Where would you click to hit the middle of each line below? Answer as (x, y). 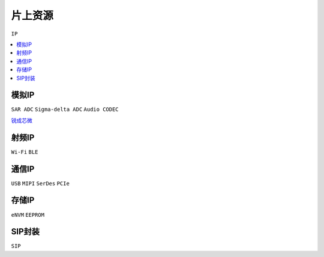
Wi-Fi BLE (25, 152)
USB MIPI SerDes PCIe (40, 183)
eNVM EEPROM (28, 215)
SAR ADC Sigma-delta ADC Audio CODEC (65, 110)
